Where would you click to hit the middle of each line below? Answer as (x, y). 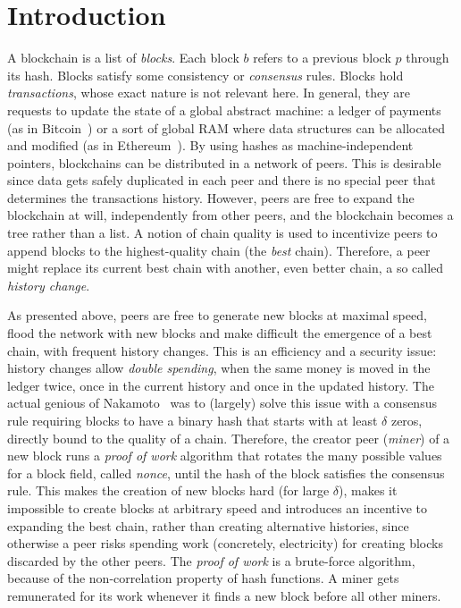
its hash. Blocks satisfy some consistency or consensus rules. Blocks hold (205, 75)
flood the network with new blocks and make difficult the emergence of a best (220, 333)
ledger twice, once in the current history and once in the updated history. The (221, 385)
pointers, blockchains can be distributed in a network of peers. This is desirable (224, 162)
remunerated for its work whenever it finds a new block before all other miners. (224, 595)
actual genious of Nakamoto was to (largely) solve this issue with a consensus (222, 403)
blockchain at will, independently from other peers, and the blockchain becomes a (230, 215)
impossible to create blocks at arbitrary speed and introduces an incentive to (217, 507)
